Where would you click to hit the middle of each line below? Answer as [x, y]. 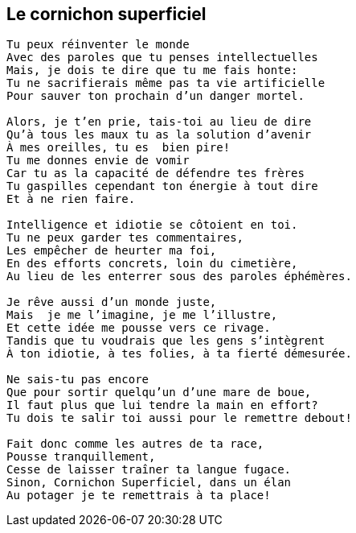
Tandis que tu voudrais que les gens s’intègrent [166, 341]
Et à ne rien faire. [71, 199]
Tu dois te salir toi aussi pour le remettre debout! [179, 418]
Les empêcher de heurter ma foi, [112, 251]
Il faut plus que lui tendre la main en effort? [162, 405]
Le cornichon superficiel [106, 14]
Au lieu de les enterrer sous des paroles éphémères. [179, 277]
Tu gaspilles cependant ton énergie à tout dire [162, 186]
